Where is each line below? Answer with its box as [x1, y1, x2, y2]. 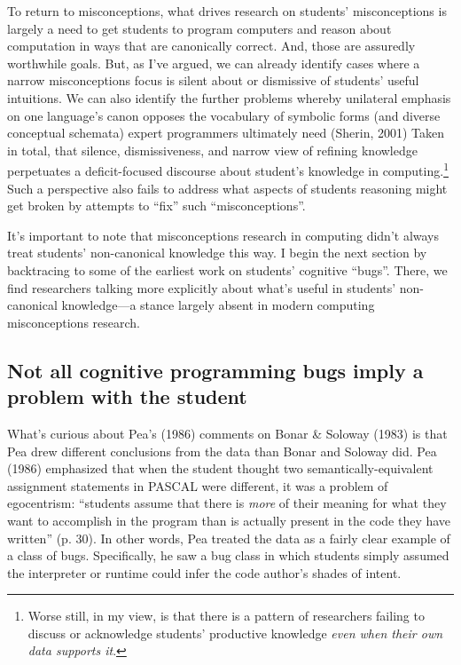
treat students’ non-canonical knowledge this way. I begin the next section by [7, 243, 427, 262]
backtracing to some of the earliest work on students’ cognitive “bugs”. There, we [7, 260, 448, 279]
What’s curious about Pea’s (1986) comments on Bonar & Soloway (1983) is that [7, 424, 448, 442]
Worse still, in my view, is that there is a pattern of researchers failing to [27, 606, 425, 625]
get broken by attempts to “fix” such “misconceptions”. [7, 196, 306, 215]
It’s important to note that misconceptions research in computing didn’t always [7, 226, 440, 244]
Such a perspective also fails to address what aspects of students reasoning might [7, 178, 448, 197]
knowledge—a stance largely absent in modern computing [61, 296, 375, 314]
